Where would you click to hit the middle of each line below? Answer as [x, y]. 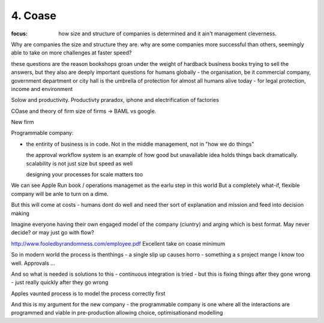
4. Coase [34, 16]
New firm [22, 122]
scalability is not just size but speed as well [79, 163]
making [20, 213]
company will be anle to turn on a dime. [60, 194]
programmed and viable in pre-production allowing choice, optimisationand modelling [117, 313]
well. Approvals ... [33, 263]
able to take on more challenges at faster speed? [71, 53]
